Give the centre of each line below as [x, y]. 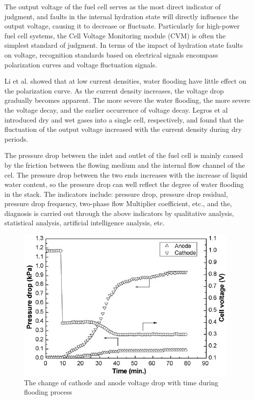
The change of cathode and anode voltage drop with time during [121, 382]
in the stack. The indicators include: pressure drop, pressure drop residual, [116, 194]
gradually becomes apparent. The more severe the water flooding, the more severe [127, 100]
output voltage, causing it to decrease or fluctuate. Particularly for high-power [122, 26]
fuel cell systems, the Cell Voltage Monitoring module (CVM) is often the [115, 35]
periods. [16, 138]
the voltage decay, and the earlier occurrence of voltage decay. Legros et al [116, 109]
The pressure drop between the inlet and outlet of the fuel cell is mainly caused [124, 155]
